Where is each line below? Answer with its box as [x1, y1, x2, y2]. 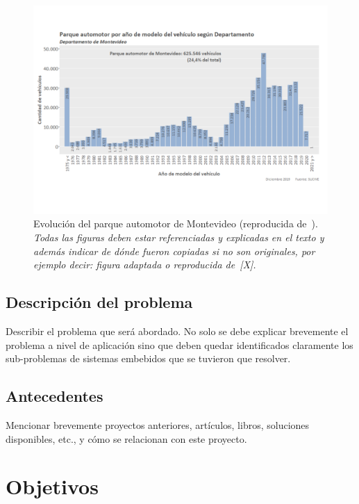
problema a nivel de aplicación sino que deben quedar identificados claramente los [6, 337, 353, 352]
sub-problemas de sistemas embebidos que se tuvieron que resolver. [6, 351, 291, 366]
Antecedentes [6, 385, 103, 407]
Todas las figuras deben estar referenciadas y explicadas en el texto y [33, 229, 324, 244]
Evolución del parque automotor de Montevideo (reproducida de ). [33, 216, 318, 231]
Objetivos [6, 472, 99, 501]
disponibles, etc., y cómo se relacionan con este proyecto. [6, 431, 247, 446]
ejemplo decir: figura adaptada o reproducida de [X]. [33, 257, 256, 272]
